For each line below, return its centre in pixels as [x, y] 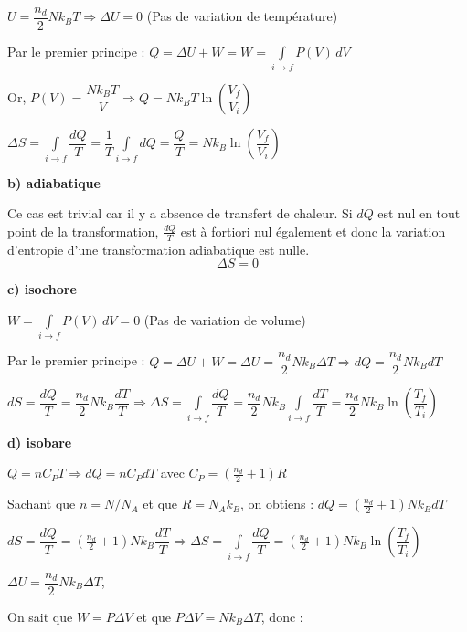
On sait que [40, 616]
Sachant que [42, 504]
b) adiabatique [54, 182]
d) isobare [40, 442]
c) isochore [42, 289]
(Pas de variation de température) [242, 16]
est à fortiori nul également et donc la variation [313, 231]
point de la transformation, [83, 231]
